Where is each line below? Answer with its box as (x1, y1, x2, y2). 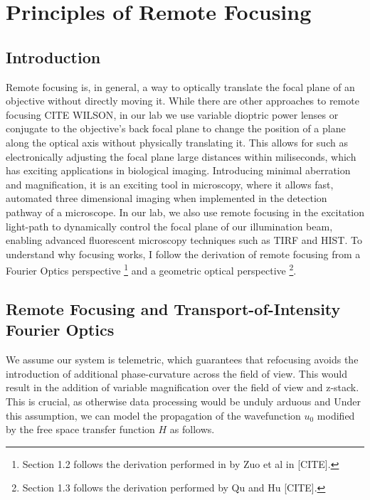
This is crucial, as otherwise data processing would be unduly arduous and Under (6, 393, 361, 408)
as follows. (169, 422, 215, 437)
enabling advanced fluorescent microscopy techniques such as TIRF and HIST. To (6, 233, 362, 248)
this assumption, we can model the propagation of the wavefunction (6, 408, 301, 422)
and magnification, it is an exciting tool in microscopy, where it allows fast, (6, 176, 334, 191)
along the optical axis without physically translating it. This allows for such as (6, 134, 348, 149)
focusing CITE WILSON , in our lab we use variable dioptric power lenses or (6, 107, 339, 122)
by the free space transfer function (6, 422, 155, 437)
